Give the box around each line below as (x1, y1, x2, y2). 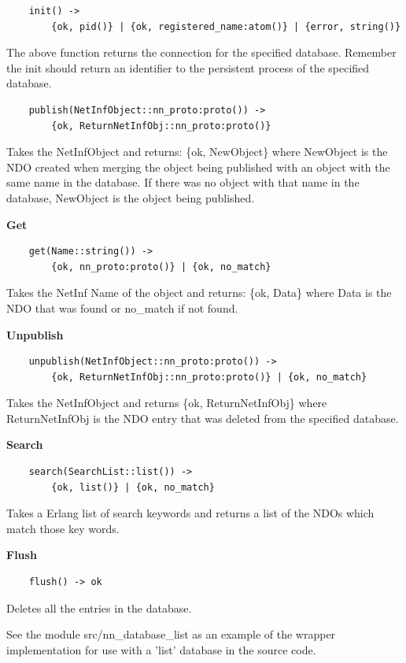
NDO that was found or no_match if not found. (6, 299, 238, 316)
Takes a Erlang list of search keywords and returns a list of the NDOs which (6, 505, 375, 521)
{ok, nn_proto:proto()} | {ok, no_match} (51, 261, 271, 272)
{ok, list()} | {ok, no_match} (51, 481, 215, 493)
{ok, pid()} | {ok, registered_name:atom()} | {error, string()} (51, 20, 401, 32)
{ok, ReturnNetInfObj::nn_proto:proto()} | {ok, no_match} (51, 371, 367, 383)
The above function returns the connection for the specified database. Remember (6, 44, 397, 61)
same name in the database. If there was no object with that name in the (6, 174, 360, 191)
